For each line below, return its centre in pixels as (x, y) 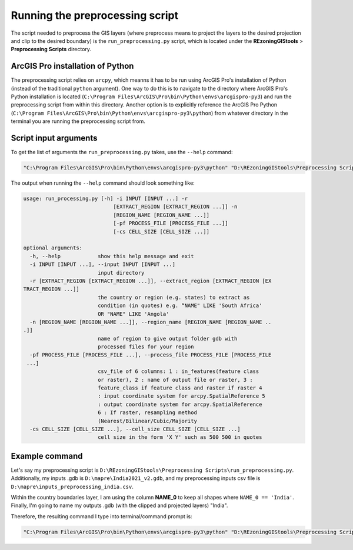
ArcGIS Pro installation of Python (72, 66)
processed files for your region (146, 347)
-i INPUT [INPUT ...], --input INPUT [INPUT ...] (103, 264)
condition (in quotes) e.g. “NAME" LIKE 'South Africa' (180, 306)
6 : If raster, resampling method (147, 413)
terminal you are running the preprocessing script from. (78, 121)
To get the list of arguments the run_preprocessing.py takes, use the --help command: (122, 152)
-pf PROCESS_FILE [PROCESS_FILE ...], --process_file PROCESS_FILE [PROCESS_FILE (151, 355)
